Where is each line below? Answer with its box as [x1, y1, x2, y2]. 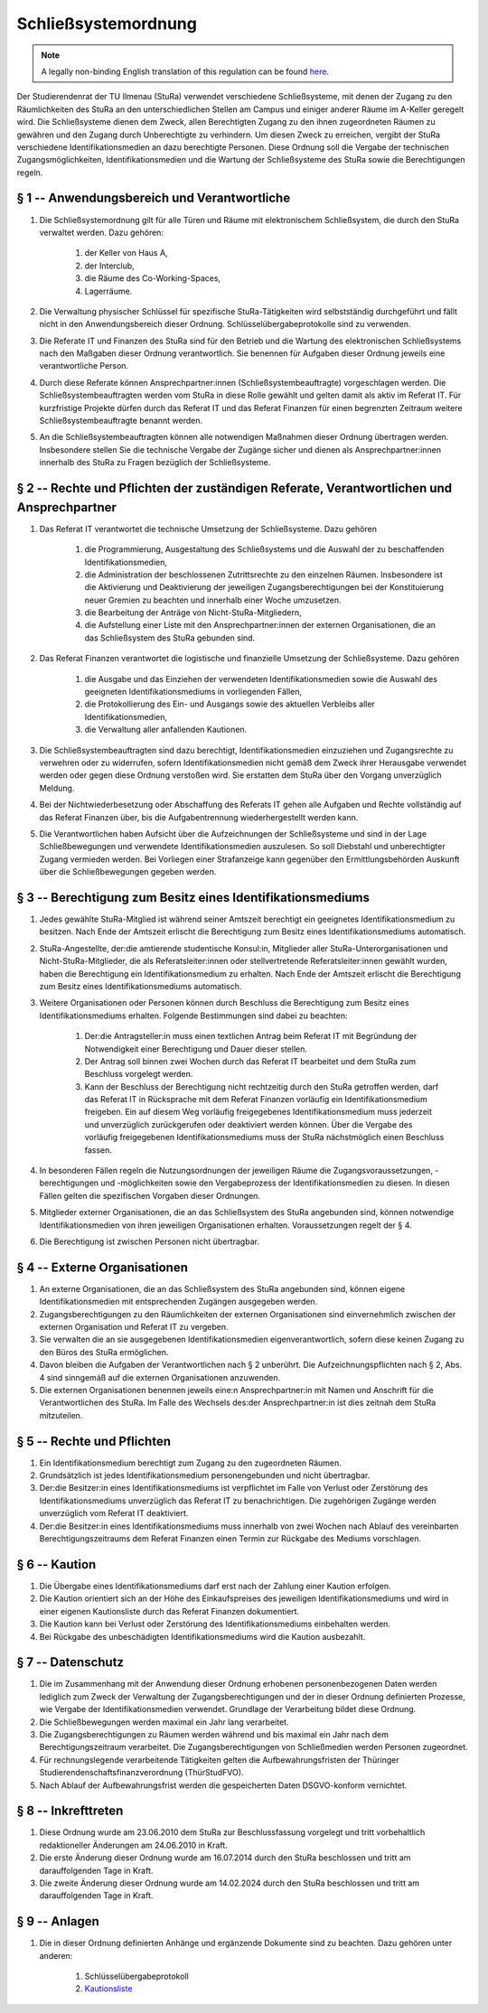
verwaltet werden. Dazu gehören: [39, 227, 164, 238]
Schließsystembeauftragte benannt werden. [39, 416, 203, 426]
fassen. [84, 1144, 113, 1156]
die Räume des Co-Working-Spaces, [84, 273, 221, 284]
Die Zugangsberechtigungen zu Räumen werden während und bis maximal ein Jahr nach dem [39, 1728, 389, 1739]
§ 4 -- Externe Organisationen [16, 1259, 189, 1275]
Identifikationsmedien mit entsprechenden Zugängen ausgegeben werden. [39, 1297, 318, 1307]
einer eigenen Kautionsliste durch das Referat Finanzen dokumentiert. [39, 1606, 300, 1616]
